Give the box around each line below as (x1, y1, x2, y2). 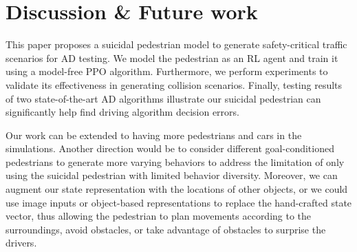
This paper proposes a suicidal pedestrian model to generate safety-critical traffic (6, 37, 347, 52)
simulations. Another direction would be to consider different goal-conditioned (6, 141, 334, 156)
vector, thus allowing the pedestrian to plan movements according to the (6, 209, 312, 223)
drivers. (6, 235, 37, 250)
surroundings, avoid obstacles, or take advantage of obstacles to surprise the (6, 222, 326, 236)
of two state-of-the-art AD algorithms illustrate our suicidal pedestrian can (6, 91, 321, 105)
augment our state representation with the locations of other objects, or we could (6, 182, 348, 196)
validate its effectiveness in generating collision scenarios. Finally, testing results (6, 77, 343, 92)
